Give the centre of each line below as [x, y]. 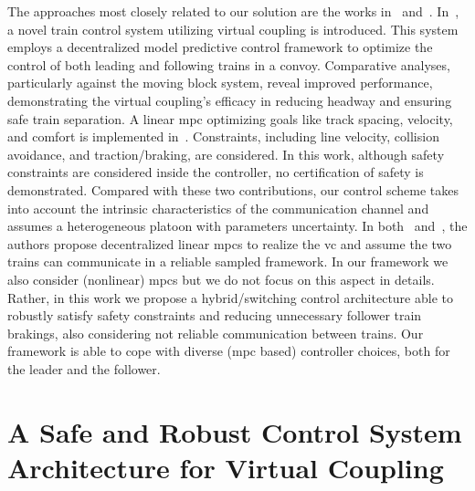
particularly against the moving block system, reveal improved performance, [220, 83]
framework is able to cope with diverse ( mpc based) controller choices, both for [229, 351]
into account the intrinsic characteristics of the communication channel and [218, 208]
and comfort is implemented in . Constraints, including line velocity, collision [223, 136]
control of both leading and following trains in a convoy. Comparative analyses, [229, 64]
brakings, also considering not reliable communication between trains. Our [216, 333]
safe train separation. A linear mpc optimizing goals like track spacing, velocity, [230, 118]
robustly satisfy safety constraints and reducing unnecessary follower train [215, 315]
